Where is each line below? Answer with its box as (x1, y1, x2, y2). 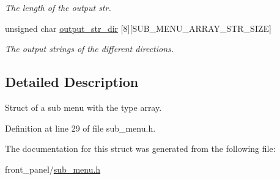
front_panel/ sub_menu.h (5, 162, 101, 175)
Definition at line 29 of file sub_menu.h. (5, 121, 156, 134)
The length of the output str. (5, 1, 111, 13)
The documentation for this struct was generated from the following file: (5, 142, 276, 155)
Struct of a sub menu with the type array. (5, 100, 162, 113)
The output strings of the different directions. (5, 42, 174, 55)
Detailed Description (5, 72, 139, 91)
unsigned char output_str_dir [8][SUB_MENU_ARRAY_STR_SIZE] (5, 21, 271, 34)
